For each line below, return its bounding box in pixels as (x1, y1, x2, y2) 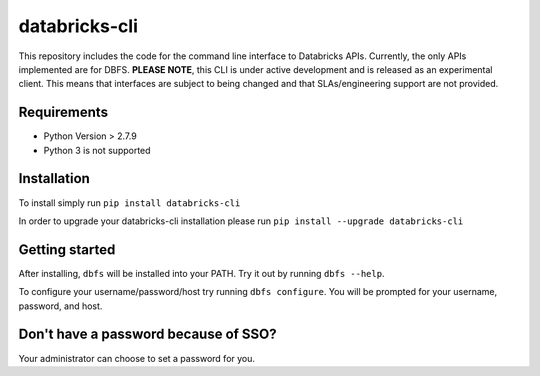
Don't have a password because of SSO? (18, 326, 277, 343)
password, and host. (18, 300, 103, 312)
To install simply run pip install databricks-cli (18, 196, 241, 209)
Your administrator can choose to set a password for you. (18, 352, 255, 364)
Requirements (18, 104, 109, 121)
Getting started (18, 241, 116, 258)
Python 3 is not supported (43, 144, 151, 156)
